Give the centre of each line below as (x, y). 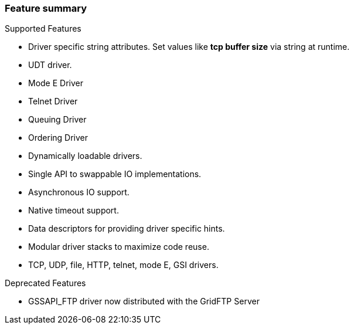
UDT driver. (50, 65)
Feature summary (46, 8)
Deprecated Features (45, 283)
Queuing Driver (57, 120)
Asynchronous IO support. (79, 192)
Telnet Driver (53, 101)
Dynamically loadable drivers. (85, 156)
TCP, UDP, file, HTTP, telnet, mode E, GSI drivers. (123, 265)
